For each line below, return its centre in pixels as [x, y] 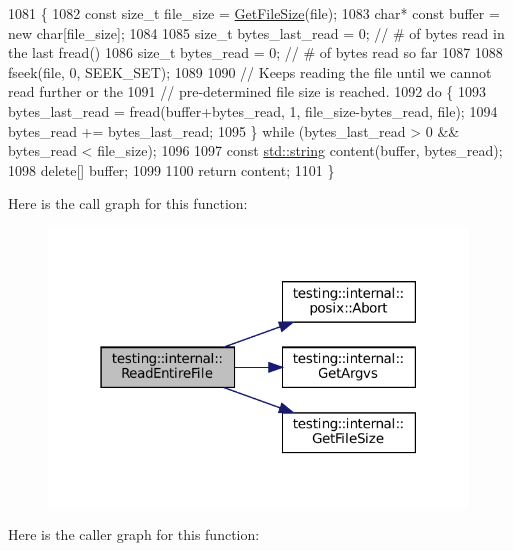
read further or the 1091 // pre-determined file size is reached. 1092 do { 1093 [247, 91]
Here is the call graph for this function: [128, 203]
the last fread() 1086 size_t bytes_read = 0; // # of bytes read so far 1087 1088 [255, 52]
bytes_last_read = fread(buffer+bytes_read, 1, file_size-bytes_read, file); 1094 [253, 110]
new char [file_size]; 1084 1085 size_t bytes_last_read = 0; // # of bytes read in [256, 32]
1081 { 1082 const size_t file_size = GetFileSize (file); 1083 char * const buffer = [254, 13]
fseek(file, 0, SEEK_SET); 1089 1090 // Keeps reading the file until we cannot [250, 71]
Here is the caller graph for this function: [134, 534]
